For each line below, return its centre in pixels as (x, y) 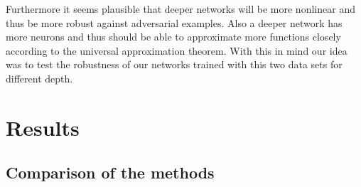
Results (43, 127)
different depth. (39, 78)
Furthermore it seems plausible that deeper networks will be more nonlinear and (180, 9)
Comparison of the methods (110, 172)
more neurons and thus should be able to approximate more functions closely (173, 37)
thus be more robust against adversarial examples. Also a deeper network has (174, 22)
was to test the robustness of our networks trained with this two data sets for (174, 64)
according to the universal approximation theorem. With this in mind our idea (177, 50)
